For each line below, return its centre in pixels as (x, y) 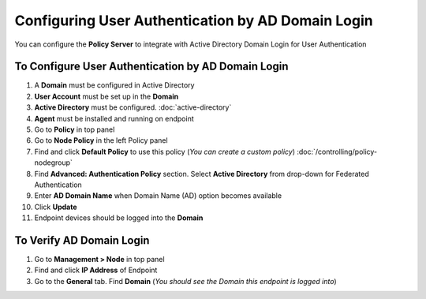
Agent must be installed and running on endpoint (114, 118)
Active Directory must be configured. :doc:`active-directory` (133, 107)
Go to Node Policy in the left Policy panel (101, 140)
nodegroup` (53, 163)
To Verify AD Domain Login (82, 240)
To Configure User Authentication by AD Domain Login (151, 67)
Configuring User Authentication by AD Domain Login (194, 21)
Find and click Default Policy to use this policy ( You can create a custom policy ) (165, 151)
